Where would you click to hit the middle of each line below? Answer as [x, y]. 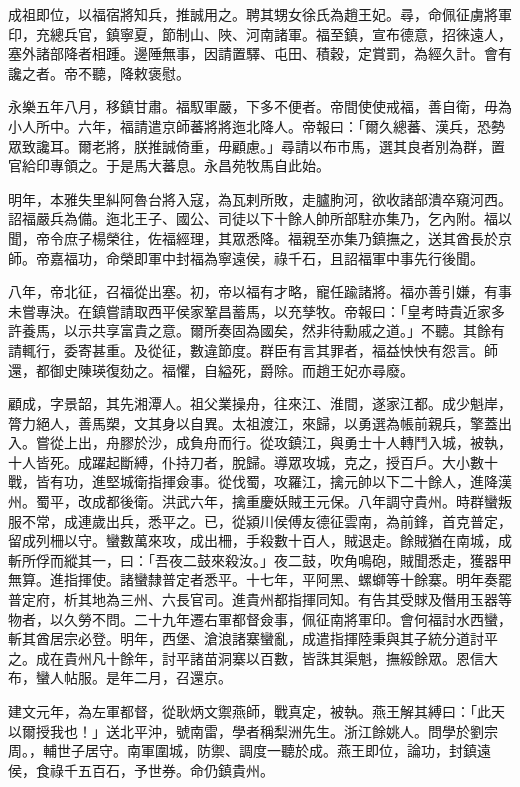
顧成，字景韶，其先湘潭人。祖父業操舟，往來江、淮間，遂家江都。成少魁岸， [260, 403]
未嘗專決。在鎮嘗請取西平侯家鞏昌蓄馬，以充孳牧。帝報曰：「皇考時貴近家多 [256, 310]
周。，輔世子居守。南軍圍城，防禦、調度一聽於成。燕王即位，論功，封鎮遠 [249, 750]
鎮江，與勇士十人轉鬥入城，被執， [399, 442]
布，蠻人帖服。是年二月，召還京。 [120, 677]
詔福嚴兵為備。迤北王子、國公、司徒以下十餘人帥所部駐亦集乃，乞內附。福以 [260, 218]
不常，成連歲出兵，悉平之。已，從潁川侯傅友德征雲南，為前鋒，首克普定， [266, 520]
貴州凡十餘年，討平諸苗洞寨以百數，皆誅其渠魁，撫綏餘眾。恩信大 [280, 657]
